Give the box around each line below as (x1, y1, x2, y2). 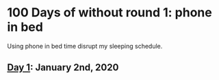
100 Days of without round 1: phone (7, 5, 212, 21)
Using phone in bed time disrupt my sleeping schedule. (7, 42, 163, 50)
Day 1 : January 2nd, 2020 (7, 62, 119, 73)
